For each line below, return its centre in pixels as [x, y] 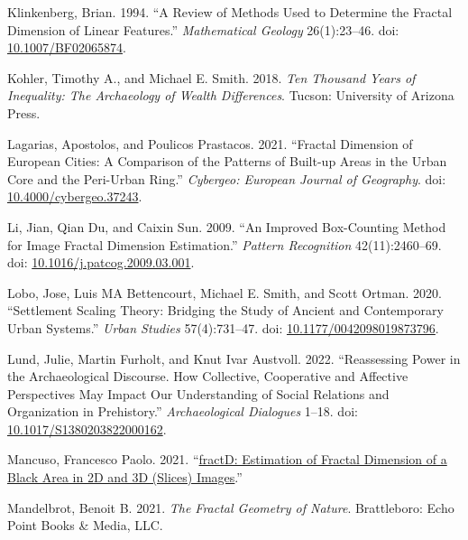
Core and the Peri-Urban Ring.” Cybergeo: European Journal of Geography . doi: [227, 178]
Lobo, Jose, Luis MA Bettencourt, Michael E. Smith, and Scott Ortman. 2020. [225, 292]
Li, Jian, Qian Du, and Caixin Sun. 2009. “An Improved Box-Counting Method [227, 226]
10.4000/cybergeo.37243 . [75, 196]
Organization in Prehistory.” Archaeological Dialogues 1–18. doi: [183, 411]
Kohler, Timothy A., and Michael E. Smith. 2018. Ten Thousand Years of [211, 77]
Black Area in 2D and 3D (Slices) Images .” [125, 477]
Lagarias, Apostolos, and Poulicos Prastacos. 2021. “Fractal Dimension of [210, 143]
